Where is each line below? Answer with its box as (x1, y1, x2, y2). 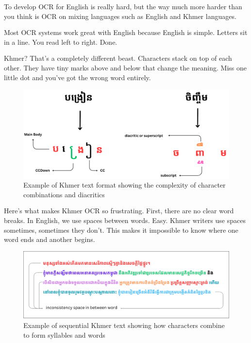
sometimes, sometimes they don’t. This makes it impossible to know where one (4, 224, 238, 235)
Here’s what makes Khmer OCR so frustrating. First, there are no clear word (4, 206, 234, 216)
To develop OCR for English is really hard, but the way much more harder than (4, 1, 242, 11)
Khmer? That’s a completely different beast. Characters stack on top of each (4, 53, 232, 63)
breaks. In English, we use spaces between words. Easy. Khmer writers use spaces (4, 215, 246, 225)
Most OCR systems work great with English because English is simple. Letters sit (4, 27, 248, 37)
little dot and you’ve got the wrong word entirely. (4, 72, 151, 82)
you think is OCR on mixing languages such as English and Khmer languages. (4, 11, 236, 21)
